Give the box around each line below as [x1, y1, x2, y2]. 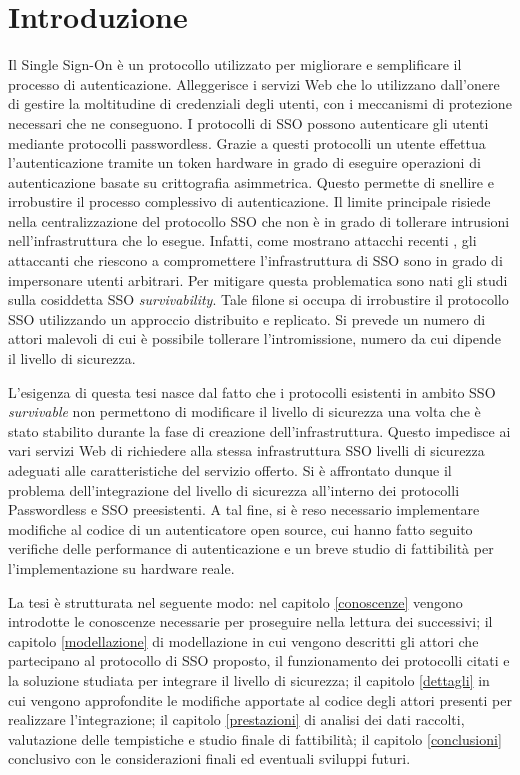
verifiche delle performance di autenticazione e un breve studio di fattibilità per [8, 538, 494, 559]
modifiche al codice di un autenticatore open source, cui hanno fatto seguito [8, 518, 473, 539]
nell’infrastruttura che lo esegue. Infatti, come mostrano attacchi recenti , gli [8, 230, 477, 251]
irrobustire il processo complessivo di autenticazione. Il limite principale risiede [8, 191, 491, 212]
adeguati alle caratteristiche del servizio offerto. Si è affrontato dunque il [8, 460, 452, 480]
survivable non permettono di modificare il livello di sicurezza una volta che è [8, 401, 481, 422]
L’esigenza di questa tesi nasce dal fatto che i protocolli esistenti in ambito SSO [8, 381, 496, 402]
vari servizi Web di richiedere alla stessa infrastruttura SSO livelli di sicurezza [8, 440, 485, 461]
